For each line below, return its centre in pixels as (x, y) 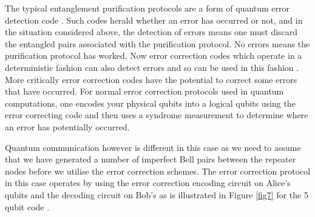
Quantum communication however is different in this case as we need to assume (153, 147)
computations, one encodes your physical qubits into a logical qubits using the (150, 103)
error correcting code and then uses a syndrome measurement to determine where (157, 115)
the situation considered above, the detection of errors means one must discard (151, 32)
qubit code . (27, 206)
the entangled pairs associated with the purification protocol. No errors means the (157, 43)
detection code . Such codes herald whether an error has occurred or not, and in (154, 20)
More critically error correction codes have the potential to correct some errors (151, 79)
